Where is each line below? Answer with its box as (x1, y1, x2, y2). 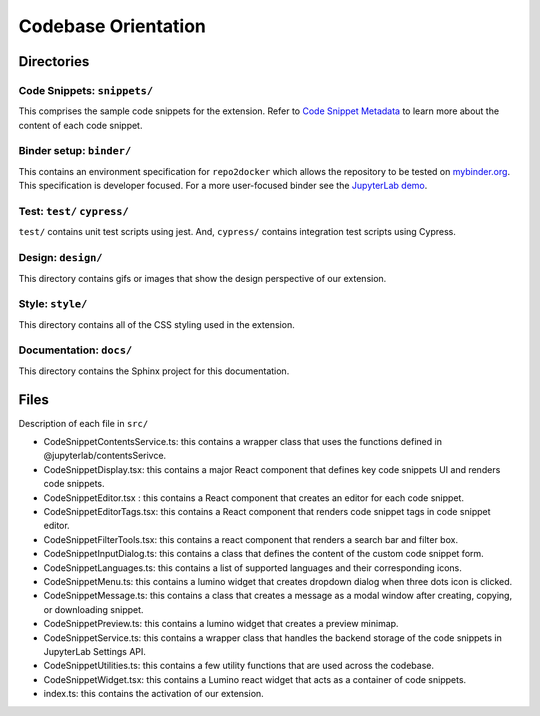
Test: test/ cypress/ (18, 205, 129, 218)
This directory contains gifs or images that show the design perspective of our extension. (18, 272, 387, 284)
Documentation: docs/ (18, 343, 133, 357)
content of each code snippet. (18, 119, 143, 131)
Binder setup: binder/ (18, 144, 132, 158)
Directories (18, 53, 90, 70)
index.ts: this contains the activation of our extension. (43, 688, 264, 700)
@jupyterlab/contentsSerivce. (43, 450, 167, 462)
